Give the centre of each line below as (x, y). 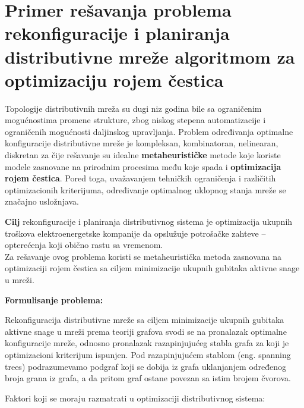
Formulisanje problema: (54, 299)
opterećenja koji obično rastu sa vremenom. (84, 245)
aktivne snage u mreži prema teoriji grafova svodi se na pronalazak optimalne (146, 331)
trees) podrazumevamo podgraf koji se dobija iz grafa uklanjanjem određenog (146, 366)
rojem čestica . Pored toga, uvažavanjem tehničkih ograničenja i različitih (140, 178)
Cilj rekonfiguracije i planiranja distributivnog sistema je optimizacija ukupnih (149, 222)
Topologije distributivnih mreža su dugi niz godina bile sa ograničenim (133, 108)
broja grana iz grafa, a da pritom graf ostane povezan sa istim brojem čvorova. (148, 378)
